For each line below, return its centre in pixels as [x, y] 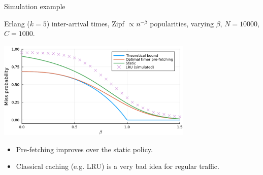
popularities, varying [182, 23]
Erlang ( [17, 23]
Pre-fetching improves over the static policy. [84, 149]
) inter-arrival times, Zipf [85, 23]
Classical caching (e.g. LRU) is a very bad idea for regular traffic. [118, 166]
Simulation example [35, 6]
